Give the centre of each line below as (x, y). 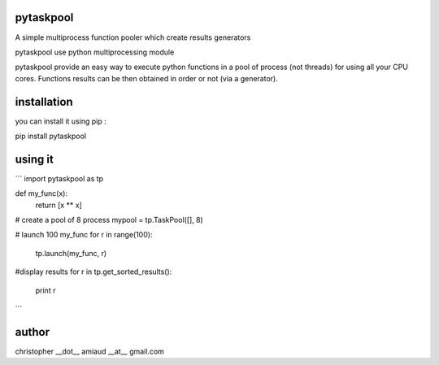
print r (46, 290)
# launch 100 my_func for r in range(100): (84, 235)
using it (35, 159)
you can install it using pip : (61, 121)
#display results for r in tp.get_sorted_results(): (93, 272)
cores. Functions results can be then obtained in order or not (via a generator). (146, 78)
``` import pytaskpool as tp (59, 178)
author (33, 332)
